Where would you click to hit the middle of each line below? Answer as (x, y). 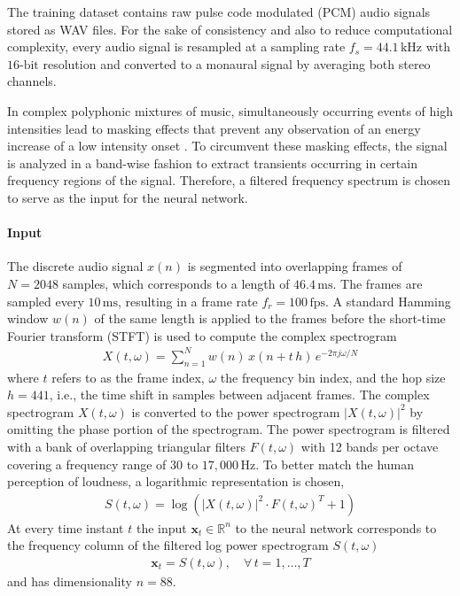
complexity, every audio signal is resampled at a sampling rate (176, 46)
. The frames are (378, 283)
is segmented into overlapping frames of (295, 266)
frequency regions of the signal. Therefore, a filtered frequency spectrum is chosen (229, 180)
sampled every (46, 301)
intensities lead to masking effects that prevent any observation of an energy (214, 128)
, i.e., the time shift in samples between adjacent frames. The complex (239, 395)
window (28, 318)
